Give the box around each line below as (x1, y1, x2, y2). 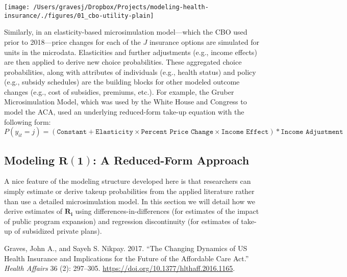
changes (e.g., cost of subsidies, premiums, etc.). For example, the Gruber (4, 86, 234, 97)
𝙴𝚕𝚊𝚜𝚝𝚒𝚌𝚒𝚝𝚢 (95, 128, 133, 136)
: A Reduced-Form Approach (93, 152, 250, 168)
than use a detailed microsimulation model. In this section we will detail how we (4, 196, 255, 206)
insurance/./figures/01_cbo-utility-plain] (4, 12, 154, 19)
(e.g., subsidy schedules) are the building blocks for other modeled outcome (4, 76, 240, 87)
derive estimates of (4, 206, 63, 216)
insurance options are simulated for (149, 36, 259, 47)
